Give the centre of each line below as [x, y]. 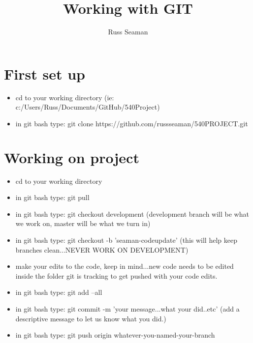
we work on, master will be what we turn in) [83, 223]
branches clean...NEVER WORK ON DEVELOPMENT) [102, 249]
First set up [45, 73]
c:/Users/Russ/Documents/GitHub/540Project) [88, 107]
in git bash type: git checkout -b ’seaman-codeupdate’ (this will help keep [126, 240]
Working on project [72, 157]
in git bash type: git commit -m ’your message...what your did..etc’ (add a [127, 308]
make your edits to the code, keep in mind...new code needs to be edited [125, 266]
